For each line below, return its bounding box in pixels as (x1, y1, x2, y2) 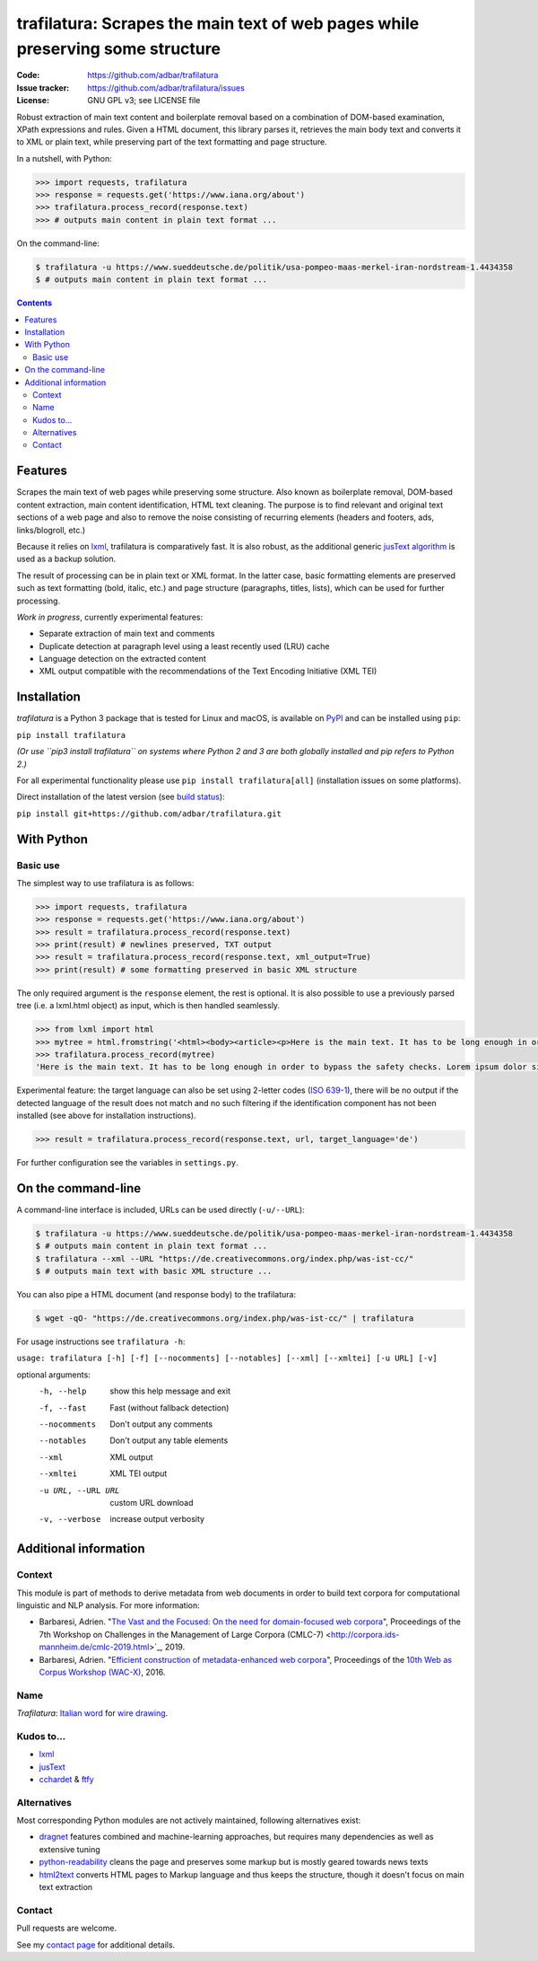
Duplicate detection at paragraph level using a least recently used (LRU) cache (39, 640, 330, 651)
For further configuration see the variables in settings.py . (16, 1157, 239, 1168)
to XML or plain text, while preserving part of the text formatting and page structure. (16, 136, 327, 147)
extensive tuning (39, 1843, 100, 1854)
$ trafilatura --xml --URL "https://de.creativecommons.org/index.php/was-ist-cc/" (35, 1253, 414, 1263)
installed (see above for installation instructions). (16, 1110, 196, 1121)
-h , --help (39, 1386, 87, 1396)
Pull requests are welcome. (16, 1922, 117, 1934)
